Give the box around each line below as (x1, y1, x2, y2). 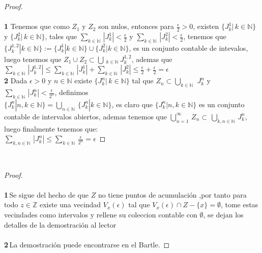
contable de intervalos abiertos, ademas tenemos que (4, 111, 167, 121)
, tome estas (220, 199, 258, 210)
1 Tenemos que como (4, 21, 70, 31)
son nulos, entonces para (98, 21, 174, 31)
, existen (193, 21, 219, 31)
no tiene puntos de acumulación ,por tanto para (98, 189, 247, 200)
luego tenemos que (4, 53, 62, 64)
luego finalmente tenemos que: (4, 123, 98, 134)
